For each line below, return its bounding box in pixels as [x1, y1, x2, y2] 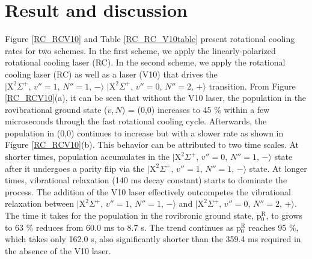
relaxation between [5, 197, 75, 210]
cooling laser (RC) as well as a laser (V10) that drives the [5, 67, 218, 80]
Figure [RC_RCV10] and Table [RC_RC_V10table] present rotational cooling [5, 32, 295, 45]
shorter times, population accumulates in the [5, 150, 170, 163]
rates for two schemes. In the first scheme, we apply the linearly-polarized [5, 44, 276, 56]
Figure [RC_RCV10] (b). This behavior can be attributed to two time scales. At [5, 138, 299, 151]
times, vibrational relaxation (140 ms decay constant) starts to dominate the [5, 174, 287, 186]
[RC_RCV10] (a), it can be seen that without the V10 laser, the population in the [5, 91, 307, 104]
